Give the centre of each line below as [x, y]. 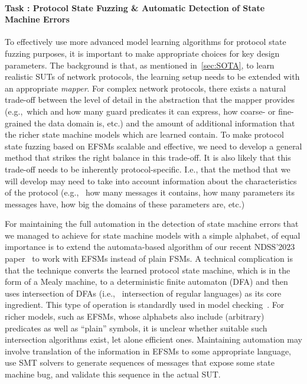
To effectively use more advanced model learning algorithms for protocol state [146, 42]
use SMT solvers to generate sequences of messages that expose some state [140, 362]
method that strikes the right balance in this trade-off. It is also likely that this [148, 157]
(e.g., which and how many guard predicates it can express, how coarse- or [140, 111]
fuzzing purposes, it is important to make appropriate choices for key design [142, 53]
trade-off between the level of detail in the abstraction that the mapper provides [150, 100]
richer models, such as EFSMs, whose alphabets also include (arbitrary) [135, 316]
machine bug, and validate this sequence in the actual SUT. [113, 374]
